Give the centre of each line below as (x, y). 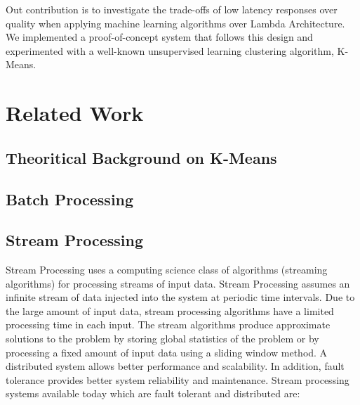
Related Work (75, 113)
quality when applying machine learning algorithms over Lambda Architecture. (175, 23)
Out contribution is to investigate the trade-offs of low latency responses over (172, 9)
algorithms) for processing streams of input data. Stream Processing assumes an (178, 283)
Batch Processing (70, 199)
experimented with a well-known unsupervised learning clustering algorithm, (170, 50)
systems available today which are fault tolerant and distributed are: (153, 393)
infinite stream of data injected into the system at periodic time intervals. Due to (180, 297)
